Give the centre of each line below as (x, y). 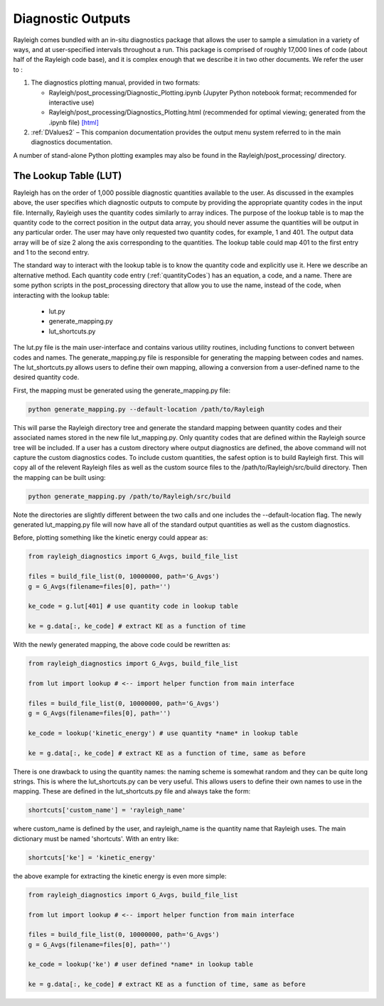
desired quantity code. (46, 378)
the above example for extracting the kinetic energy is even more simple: (120, 876)
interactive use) (71, 102)
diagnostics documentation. (72, 142)
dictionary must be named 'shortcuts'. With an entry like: (96, 838)
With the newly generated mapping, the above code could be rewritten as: (122, 645)
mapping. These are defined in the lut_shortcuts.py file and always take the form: (132, 791)
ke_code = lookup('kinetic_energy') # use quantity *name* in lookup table (163, 733)
